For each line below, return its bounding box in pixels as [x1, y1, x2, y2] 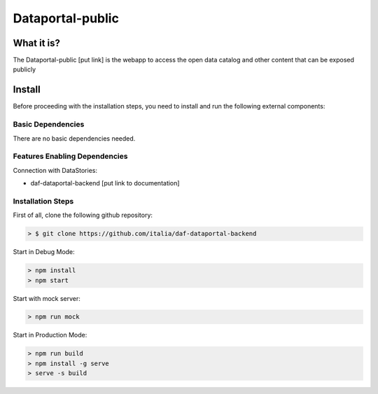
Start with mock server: [13, 294, 80, 302]
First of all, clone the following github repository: [13, 211, 153, 220]
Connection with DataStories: [13, 166, 98, 174]
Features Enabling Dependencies [13, 151, 128, 161]
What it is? [13, 37, 61, 49]
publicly [13, 65, 36, 73]
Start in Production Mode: [13, 331, 87, 339]
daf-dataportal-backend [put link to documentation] [30, 179, 180, 188]
